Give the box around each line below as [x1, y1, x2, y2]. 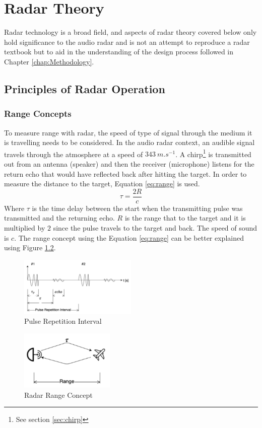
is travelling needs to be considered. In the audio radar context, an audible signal [4, 137, 255, 148]
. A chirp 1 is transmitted [175, 147, 251, 159]
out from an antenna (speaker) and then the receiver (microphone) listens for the [4, 158, 254, 169]
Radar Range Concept [24, 389, 93, 400]
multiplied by [4, 222, 45, 233]
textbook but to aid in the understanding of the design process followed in [4, 46, 234, 57]
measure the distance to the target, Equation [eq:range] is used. [4, 178, 200, 189]
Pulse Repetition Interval [24, 316, 102, 326]
